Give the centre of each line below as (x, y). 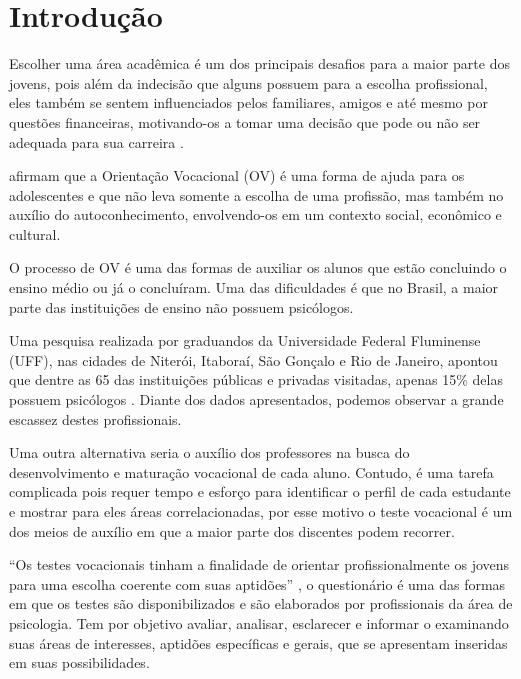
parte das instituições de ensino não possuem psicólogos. (181, 306)
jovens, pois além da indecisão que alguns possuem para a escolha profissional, (248, 82)
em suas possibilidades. (79, 662)
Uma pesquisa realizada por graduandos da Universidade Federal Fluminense (245, 340)
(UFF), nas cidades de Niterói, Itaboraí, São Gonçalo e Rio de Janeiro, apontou (253, 359)
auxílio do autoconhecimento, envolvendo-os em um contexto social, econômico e (255, 214)
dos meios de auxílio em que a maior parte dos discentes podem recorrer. (232, 530)
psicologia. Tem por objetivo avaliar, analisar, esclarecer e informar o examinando (259, 622)
